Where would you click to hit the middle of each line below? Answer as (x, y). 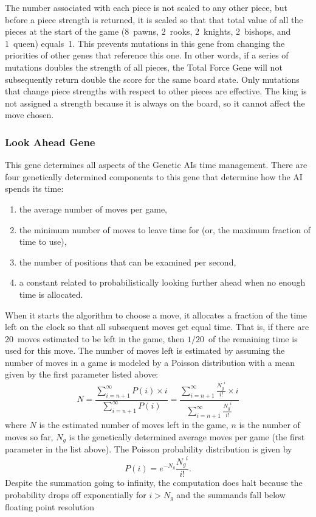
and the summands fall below (231, 494)
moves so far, (29, 436)
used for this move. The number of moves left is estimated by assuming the (145, 350)
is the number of (270, 425)
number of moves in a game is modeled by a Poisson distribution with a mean (150, 362)
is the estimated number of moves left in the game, (134, 425)
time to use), (43, 241)
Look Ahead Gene (50, 142)
